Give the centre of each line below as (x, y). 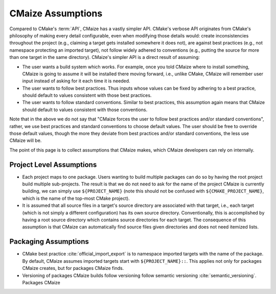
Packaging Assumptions (49, 241)
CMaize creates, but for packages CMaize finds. (73, 268)
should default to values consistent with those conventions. (85, 110)
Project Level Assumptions (53, 165)
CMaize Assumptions (56, 13)
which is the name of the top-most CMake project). (76, 198)
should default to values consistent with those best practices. (87, 95)
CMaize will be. (26, 140)
